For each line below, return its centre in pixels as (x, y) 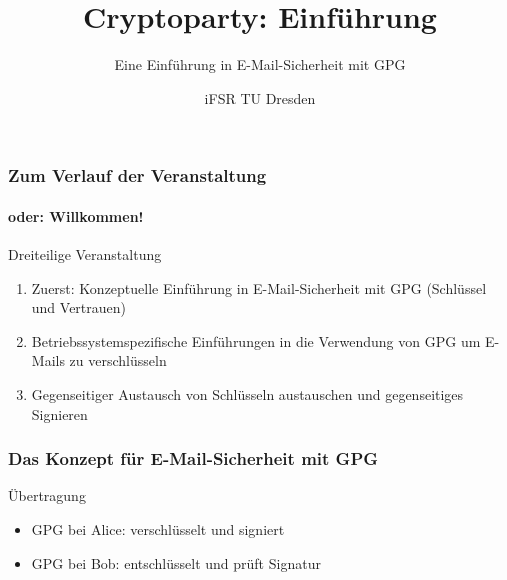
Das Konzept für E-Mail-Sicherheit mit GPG (193, 458)
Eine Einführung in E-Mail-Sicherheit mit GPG (260, 64)
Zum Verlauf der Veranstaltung (137, 175)
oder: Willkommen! (76, 215)
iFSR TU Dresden (260, 97)
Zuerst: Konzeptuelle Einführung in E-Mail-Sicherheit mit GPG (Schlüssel (259, 287)
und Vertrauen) (79, 307)
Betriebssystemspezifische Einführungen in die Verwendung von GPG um (256, 340)
